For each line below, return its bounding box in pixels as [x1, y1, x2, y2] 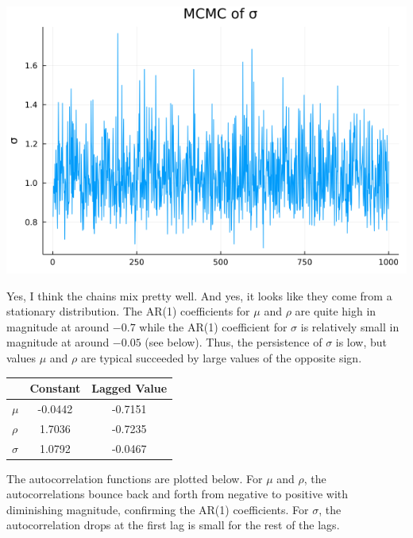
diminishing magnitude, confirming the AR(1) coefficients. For [6, 501, 309, 517]
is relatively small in [300, 318, 399, 335]
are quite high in [295, 303, 376, 319]
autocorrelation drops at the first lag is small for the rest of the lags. [6, 517, 340, 533]
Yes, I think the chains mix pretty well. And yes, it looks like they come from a [6, 287, 392, 304]
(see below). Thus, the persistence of [145, 334, 322, 350]
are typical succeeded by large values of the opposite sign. [80, 349, 362, 366]
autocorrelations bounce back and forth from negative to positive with [6, 486, 349, 502]
